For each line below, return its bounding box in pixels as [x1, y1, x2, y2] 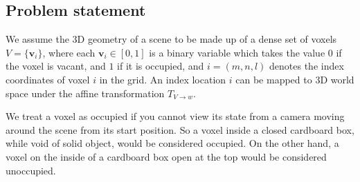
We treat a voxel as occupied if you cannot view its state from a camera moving [6, 109, 345, 123]
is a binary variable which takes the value [149, 45, 325, 59]
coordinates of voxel [6, 72, 90, 86]
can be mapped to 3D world [235, 72, 354, 86]
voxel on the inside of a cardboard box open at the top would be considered [6, 149, 327, 163]
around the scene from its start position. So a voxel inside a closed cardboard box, [6, 122, 354, 136]
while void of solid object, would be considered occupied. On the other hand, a [6, 136, 339, 150]
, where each [42, 45, 96, 59]
